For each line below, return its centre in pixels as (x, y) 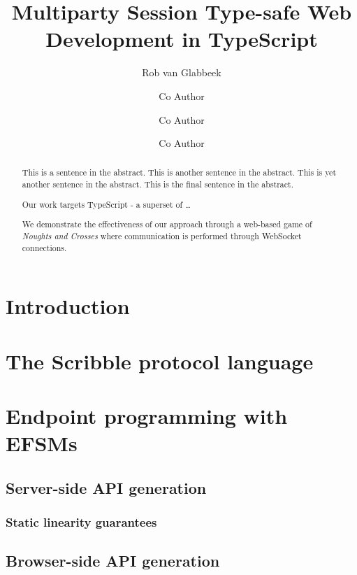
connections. (44, 247)
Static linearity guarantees (81, 522)
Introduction (68, 306)
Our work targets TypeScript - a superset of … (106, 204)
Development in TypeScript (182, 39)
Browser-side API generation (113, 561)
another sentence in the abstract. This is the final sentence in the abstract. (158, 184)
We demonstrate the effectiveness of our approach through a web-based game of (167, 224)
